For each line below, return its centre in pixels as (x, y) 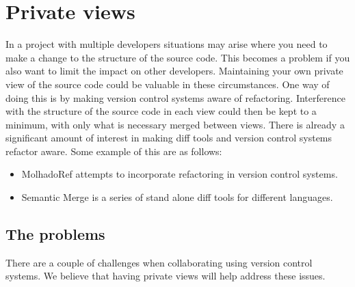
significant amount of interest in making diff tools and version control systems (169, 138)
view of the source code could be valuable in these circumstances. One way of (168, 84)
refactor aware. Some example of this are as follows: (114, 151)
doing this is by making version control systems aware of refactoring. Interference (175, 97)
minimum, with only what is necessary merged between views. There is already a (175, 124)
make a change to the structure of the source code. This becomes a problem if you (178, 57)
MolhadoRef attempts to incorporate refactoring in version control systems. (180, 174)
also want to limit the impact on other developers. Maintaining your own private (174, 71)
